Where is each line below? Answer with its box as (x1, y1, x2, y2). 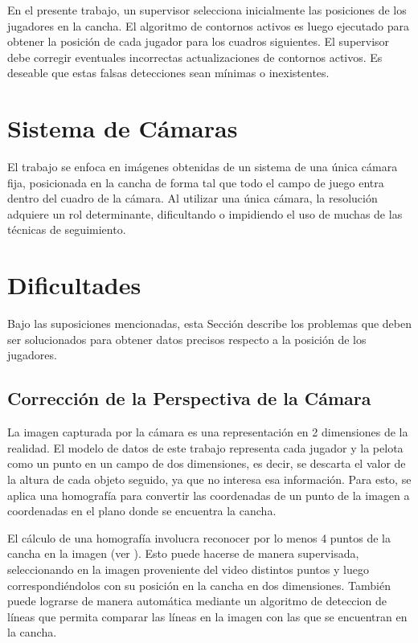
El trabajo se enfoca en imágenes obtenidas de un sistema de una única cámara (7, 158, 398, 175)
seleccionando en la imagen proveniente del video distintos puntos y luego (7, 560, 369, 577)
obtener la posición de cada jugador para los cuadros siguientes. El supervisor (7, 33, 390, 50)
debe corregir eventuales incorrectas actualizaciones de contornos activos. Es (7, 48, 383, 65)
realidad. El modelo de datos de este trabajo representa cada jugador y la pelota (7, 439, 404, 456)
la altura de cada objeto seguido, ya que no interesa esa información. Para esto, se (7, 470, 412, 487)
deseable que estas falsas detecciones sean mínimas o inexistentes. (7, 64, 330, 81)
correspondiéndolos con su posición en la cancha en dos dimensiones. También (7, 576, 391, 593)
